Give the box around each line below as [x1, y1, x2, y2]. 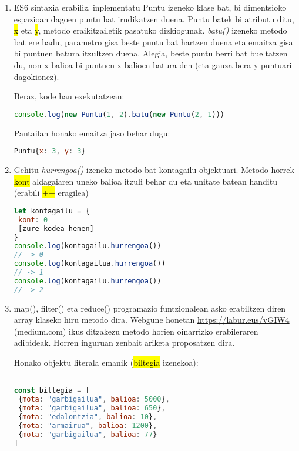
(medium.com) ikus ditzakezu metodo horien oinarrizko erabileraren [14, 325, 258, 337]
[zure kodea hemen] [18, 224, 94, 233]
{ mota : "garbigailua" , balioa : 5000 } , [18, 395, 170, 404]
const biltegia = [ [14, 386, 90, 395]
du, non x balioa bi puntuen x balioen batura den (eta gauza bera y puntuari [14, 58, 292, 71]
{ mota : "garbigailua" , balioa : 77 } [18, 430, 157, 439]
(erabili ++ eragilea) [14, 186, 89, 199]
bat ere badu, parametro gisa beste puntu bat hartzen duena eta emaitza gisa [14, 35, 293, 48]
